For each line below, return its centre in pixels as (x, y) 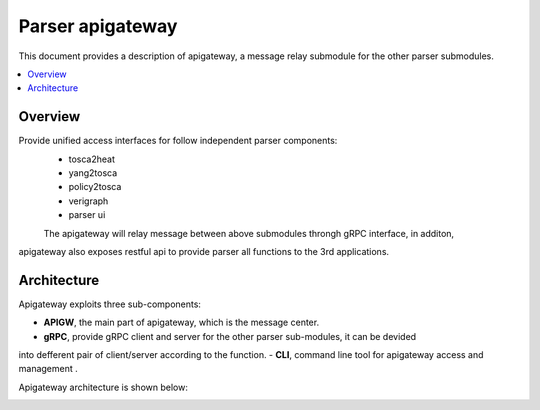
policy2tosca (95, 187)
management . (48, 369)
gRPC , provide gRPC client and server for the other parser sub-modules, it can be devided (230, 336)
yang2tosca (93, 173)
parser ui (87, 215)
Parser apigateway (98, 26)
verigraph (88, 201)
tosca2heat (91, 159)
